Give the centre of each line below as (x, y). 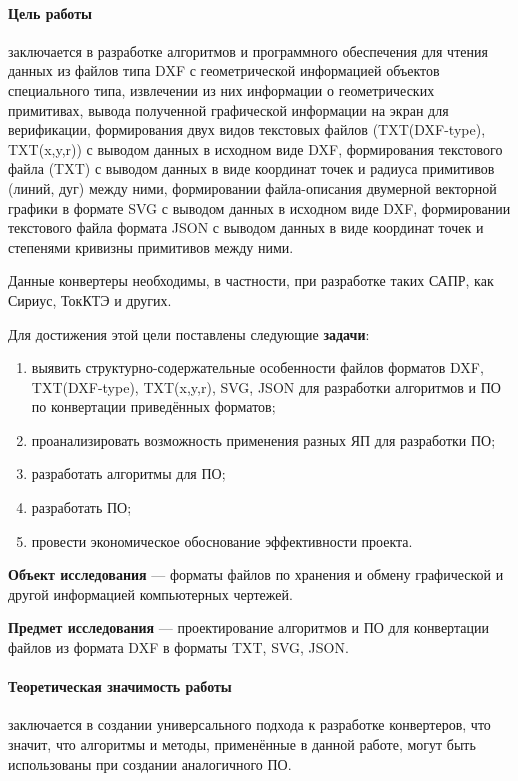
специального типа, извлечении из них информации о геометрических (221, 89)
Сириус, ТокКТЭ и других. (90, 299)
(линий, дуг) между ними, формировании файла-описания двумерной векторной (252, 187)
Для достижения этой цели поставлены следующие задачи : (189, 333)
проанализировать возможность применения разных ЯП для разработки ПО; (263, 439)
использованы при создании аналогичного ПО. (150, 763)
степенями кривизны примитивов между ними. (151, 246)
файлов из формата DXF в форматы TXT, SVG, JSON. (178, 647)
